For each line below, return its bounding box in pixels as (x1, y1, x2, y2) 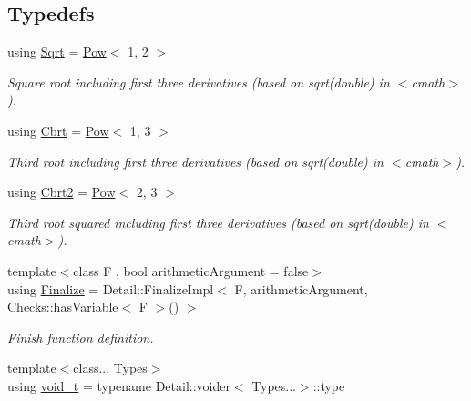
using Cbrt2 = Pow (7, 182, 116, 201)
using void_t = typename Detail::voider (7, 375, 230, 395)
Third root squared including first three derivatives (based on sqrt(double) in (7, 212, 429, 231)
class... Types (73, 358, 148, 377)
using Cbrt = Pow (7, 120, 109, 139)
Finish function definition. (7, 327, 154, 346)
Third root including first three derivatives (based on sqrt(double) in (7, 151, 384, 170)
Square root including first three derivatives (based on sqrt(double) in (7, 72, 390, 91)
